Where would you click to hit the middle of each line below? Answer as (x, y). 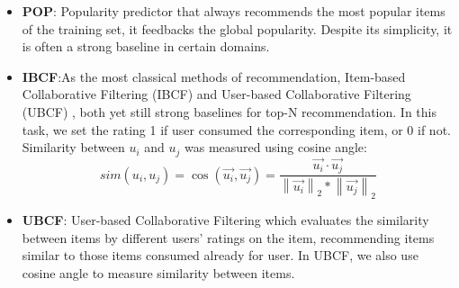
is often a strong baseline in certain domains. (146, 46)
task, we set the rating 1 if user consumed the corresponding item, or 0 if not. (236, 129)
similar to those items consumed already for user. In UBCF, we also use (220, 255)
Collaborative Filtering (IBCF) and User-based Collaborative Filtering (216, 94)
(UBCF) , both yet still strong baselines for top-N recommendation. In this (229, 111)
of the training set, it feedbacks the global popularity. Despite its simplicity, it (237, 28)
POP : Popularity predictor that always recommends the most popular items (234, 11)
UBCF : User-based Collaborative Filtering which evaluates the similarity (225, 219)
